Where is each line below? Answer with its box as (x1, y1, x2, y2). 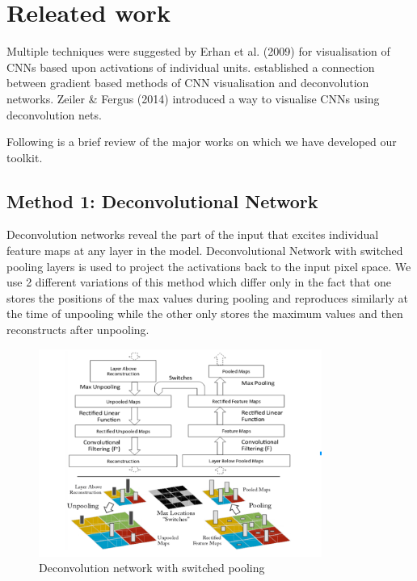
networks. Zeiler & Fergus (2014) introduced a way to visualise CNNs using (6, 90, 380, 107)
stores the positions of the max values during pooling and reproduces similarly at (6, 289, 408, 306)
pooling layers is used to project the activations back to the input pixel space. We (6, 257, 411, 274)
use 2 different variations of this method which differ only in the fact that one (6, 274, 391, 290)
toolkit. (6, 148, 43, 165)
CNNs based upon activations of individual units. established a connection (6, 58, 375, 75)
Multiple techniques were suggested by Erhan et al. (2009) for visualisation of (6, 43, 390, 60)
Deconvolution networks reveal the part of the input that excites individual (6, 226, 379, 243)
